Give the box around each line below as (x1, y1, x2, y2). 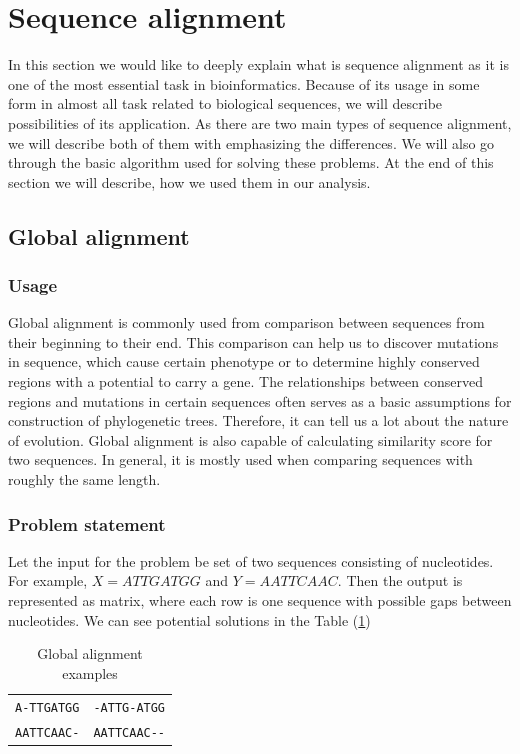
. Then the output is (337, 570, 463, 591)
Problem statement (8, 511, 166, 536)
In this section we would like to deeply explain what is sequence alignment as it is (8, 54, 509, 75)
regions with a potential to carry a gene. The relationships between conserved (8, 371, 483, 392)
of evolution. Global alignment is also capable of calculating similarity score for (8, 429, 493, 450)
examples (62, 662, 118, 683)
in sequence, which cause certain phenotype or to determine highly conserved (8, 351, 480, 372)
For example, (8, 570, 88, 591)
